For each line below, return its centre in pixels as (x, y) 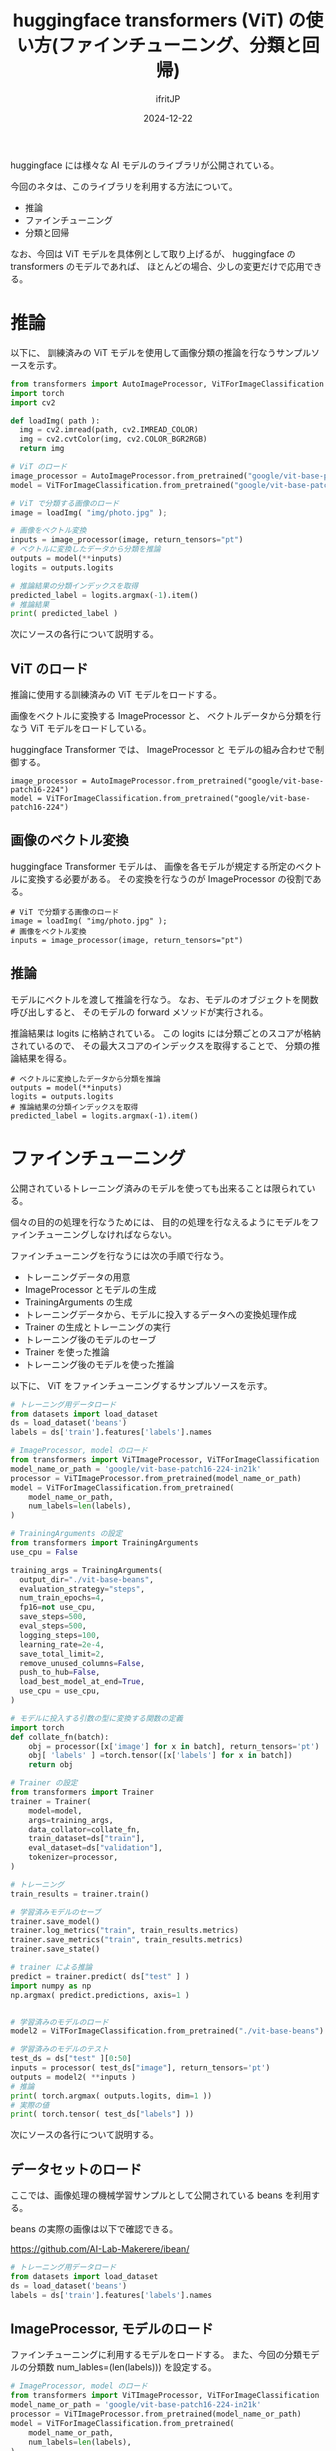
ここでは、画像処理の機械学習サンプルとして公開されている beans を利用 (161, 2195)
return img (42, 449)
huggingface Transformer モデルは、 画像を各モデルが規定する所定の (153, 866)
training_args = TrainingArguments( (86, 1570)
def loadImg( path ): (55, 421)
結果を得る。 (45, 1058)
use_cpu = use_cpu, (60, 1691)
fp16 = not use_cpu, (58, 1607)
